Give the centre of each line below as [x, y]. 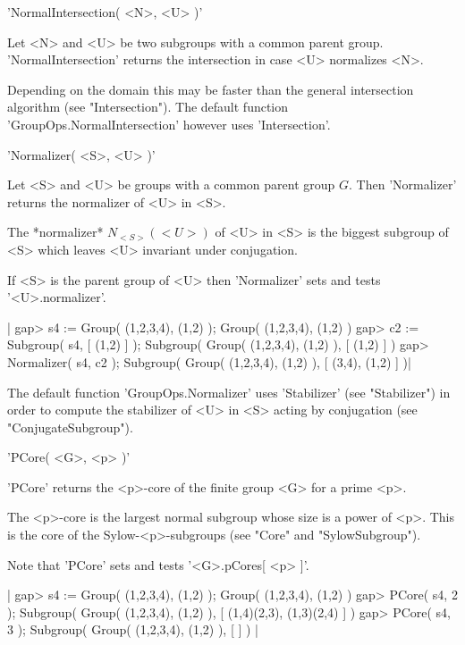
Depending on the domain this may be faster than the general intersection [211, 89]
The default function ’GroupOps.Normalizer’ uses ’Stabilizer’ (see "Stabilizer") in [229, 392]
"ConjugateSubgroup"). [70, 427]
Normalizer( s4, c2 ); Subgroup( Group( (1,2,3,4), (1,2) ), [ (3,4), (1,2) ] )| [209, 361]
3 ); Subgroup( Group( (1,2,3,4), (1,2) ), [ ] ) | [133, 629]
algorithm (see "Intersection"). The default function [148, 107]
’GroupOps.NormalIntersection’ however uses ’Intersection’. [169, 124]
